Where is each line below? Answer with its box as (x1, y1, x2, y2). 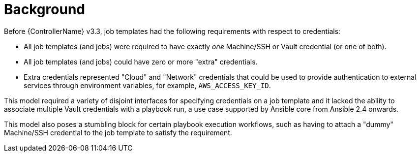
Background (4, 1, 85, 18)
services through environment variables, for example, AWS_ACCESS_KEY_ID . (24, 81, 271, 90)
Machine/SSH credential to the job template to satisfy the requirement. (4, 128, 232, 137)
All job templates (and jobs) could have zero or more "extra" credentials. (24, 57, 258, 66)
